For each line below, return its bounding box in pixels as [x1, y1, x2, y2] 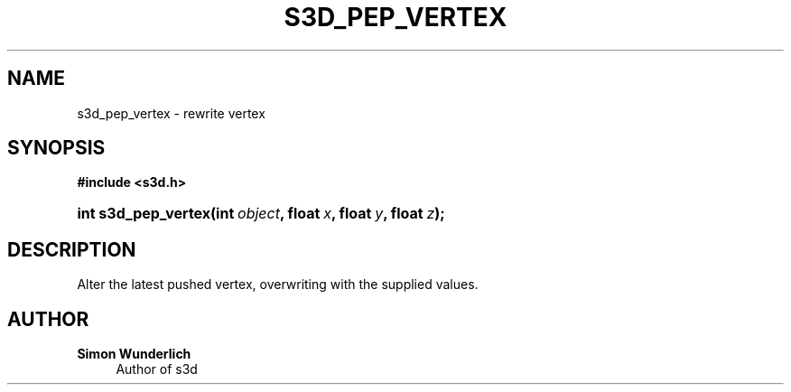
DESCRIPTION [7, 238, 136, 261]
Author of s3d [116, 361, 198, 378]
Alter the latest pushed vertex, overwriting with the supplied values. [77, 276, 479, 293]
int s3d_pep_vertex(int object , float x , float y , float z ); [77, 204, 445, 223]
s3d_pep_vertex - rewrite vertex [77, 105, 265, 121]
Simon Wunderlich [77, 346, 191, 362]
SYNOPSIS [7, 136, 106, 160]
